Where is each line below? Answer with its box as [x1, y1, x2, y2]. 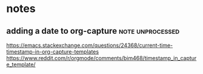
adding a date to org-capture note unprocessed [6, 26, 180, 36]
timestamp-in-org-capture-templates [6, 48, 99, 55]
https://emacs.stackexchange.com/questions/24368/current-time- [6, 42, 173, 49]
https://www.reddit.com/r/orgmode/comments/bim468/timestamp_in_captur [6, 55, 197, 61]
